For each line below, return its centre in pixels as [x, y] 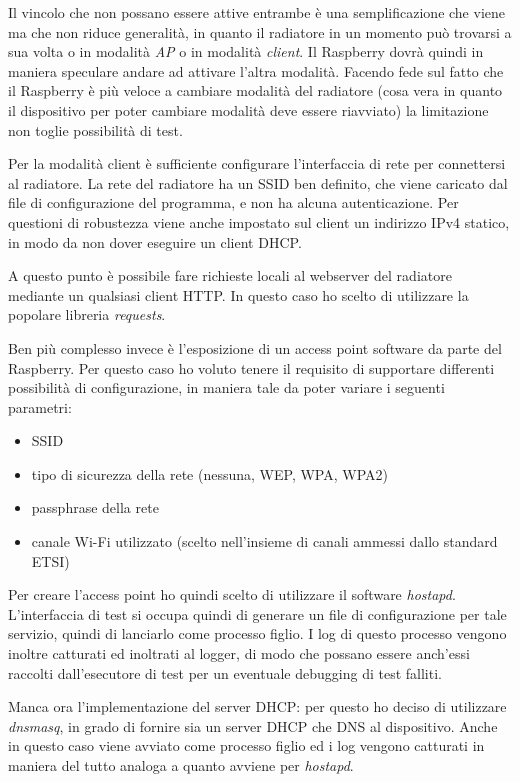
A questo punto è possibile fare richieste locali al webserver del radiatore [230, 275]
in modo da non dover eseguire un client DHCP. [155, 241]
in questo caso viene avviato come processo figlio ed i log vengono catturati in [246, 745]
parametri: [40, 406]
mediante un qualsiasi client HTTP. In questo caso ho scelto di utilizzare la [238, 294]
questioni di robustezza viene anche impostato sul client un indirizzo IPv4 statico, [259, 221]
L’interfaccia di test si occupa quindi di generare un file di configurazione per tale [257, 613]
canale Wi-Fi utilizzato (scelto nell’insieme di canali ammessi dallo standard [264, 541]
